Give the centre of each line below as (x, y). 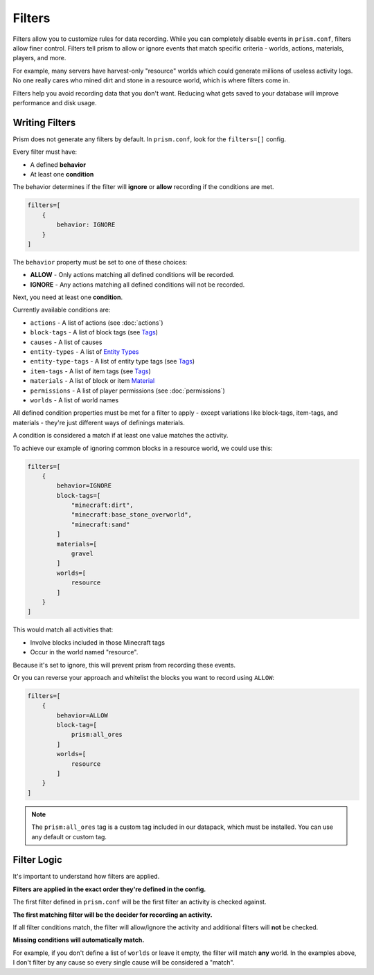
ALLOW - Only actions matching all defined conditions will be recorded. (132, 275)
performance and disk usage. (55, 102)
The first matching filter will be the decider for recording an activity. (113, 915)
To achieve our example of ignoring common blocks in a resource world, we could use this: (143, 448)
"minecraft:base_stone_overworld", (131, 515)
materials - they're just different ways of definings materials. (99, 422)
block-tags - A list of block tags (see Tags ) (94, 332)
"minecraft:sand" (100, 524)
